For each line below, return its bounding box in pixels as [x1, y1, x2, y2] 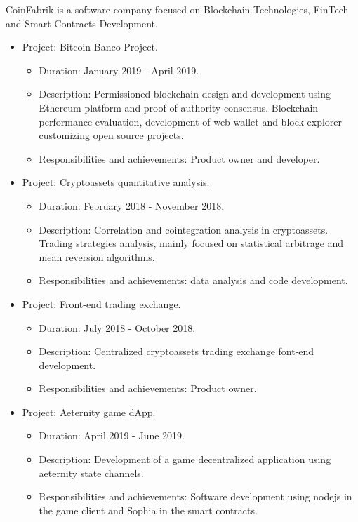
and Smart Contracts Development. [6, 15, 158, 30]
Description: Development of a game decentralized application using [39, 452, 331, 467]
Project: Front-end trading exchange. [22, 296, 181, 311]
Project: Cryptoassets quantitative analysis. [22, 175, 210, 189]
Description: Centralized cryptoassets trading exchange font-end [39, 344, 314, 359]
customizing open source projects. [39, 128, 184, 142]
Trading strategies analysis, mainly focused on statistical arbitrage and [39, 236, 344, 250]
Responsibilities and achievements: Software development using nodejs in [39, 489, 352, 504]
